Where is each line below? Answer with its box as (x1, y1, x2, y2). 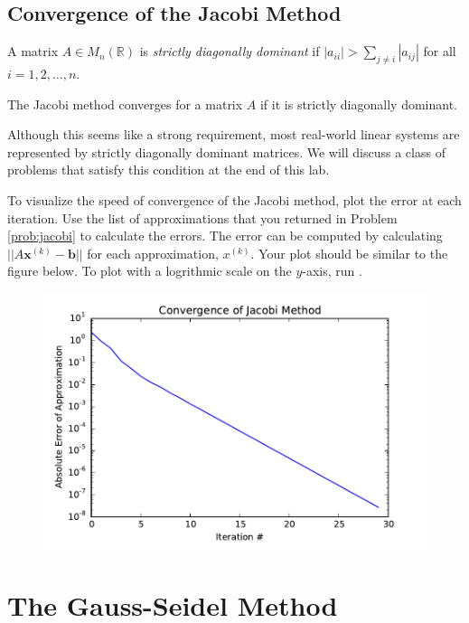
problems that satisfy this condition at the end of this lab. (7, 160, 330, 179)
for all (423, 42, 456, 61)
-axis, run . (302, 261, 362, 280)
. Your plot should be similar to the (250, 243, 448, 262)
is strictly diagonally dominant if (139, 42, 320, 61)
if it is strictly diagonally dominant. (259, 94, 457, 113)
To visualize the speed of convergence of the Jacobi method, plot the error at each (7, 190, 462, 209)
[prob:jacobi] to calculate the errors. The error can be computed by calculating (7, 226, 443, 245)
